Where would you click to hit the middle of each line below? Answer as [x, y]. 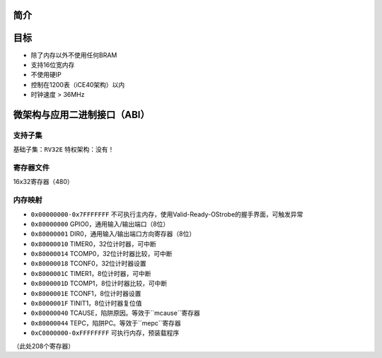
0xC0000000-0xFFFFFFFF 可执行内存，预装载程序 [105, 333]
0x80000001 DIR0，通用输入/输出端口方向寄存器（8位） [113, 234]
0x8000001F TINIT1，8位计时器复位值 [86, 304]
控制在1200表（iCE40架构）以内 [78, 84]
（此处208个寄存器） [44, 346]
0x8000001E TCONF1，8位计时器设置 [86, 293]
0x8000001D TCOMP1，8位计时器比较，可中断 [99, 284]
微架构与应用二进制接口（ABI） [81, 114]
